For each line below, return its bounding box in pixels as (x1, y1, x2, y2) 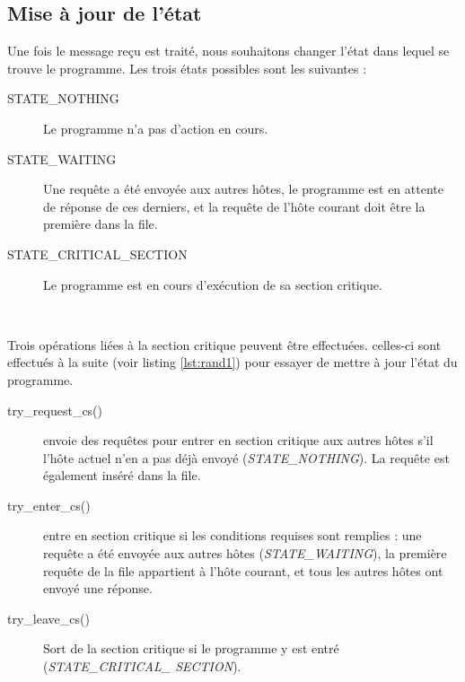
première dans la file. (43, 214, 158, 233)
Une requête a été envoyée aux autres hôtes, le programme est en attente (43, 179, 443, 198)
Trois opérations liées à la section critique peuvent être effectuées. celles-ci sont (7, 335, 442, 354)
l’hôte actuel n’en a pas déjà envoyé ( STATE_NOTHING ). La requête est (43, 448, 450, 467)
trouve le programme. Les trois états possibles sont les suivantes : (7, 58, 367, 77)
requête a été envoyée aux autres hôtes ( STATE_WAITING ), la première (43, 544, 447, 563)
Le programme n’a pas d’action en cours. (43, 118, 268, 137)
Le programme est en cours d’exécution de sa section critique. (43, 275, 382, 293)
